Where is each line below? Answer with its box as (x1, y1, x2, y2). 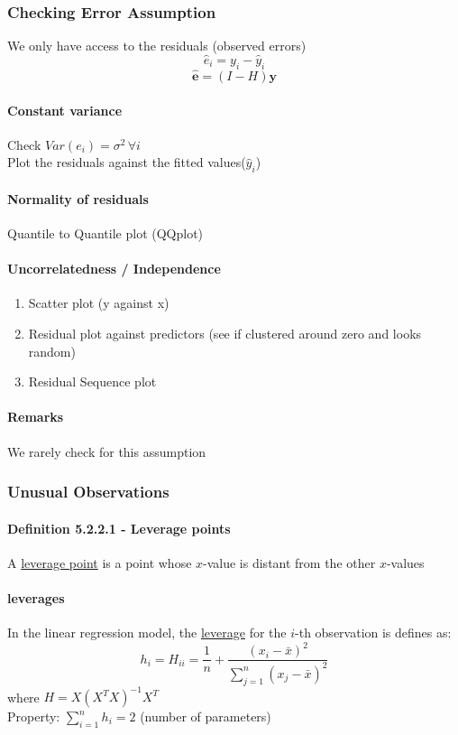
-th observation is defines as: (295, 623, 452, 642)
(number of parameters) (140, 707, 271, 726)
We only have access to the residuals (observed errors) (7, 36, 307, 55)
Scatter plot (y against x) (28, 293, 169, 312)
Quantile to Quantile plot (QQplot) (7, 224, 204, 243)
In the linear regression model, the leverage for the (7, 623, 287, 642)
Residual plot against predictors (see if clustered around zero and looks (28, 324, 422, 343)
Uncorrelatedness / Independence (7, 259, 221, 278)
